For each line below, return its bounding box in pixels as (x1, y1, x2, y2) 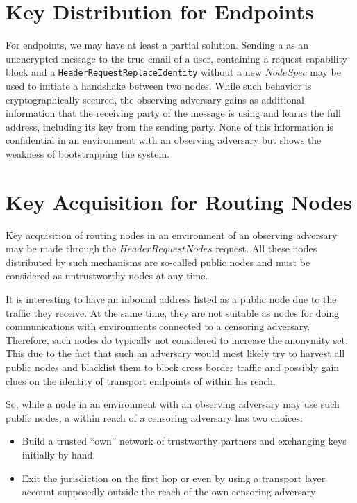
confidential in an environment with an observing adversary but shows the (6, 133, 322, 147)
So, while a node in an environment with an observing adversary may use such (6, 397, 340, 411)
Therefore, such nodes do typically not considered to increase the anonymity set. (6, 332, 348, 347)
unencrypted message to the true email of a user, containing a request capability (6, 51, 347, 65)
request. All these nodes (215, 241, 317, 256)
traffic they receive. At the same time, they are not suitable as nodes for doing (6, 305, 340, 320)
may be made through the (6, 241, 117, 256)
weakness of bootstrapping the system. (6, 146, 170, 160)
